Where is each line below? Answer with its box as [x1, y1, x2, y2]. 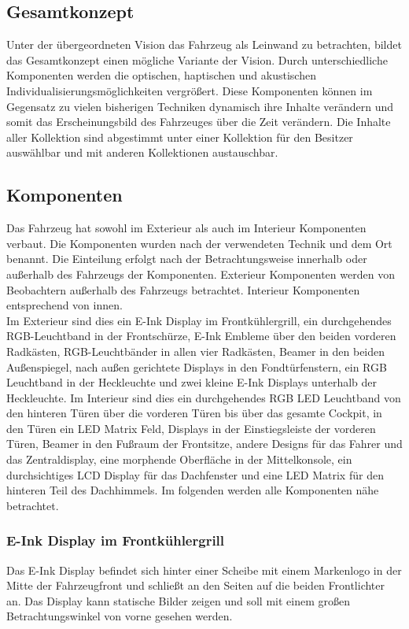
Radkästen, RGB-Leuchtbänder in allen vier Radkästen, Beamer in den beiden [6, 342, 385, 359]
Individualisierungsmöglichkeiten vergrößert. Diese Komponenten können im [6, 82, 373, 98]
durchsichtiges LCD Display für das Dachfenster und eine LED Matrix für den [6, 466, 384, 483]
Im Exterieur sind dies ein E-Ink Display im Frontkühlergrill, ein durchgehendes [6, 312, 392, 328]
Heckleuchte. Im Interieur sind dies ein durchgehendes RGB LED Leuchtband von [6, 389, 401, 405]
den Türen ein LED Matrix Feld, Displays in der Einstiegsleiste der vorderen [6, 420, 376, 436]
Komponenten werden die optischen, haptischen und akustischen [6, 67, 316, 83]
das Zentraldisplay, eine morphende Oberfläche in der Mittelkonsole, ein [6, 451, 352, 468]
